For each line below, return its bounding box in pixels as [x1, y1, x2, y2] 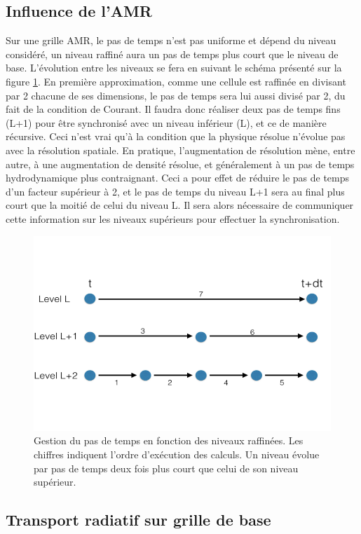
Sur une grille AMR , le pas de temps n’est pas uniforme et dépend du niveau [6, 33, 336, 48]
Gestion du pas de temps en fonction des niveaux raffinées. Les [34, 433, 304, 448]
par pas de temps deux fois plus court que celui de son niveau [34, 460, 299, 475]
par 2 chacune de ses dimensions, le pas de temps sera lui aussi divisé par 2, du [6, 88, 346, 102]
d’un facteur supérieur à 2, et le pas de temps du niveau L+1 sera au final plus [6, 184, 345, 198]
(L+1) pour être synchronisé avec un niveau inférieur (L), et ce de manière [6, 115, 327, 130]
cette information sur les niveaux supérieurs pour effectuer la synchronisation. [6, 211, 340, 226]
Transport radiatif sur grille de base [6, 509, 271, 530]
